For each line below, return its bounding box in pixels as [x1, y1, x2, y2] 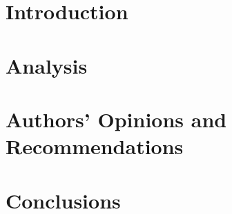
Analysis [6, 51, 88, 79]
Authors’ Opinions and [6, 105, 227, 133]
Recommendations [6, 132, 184, 160]
